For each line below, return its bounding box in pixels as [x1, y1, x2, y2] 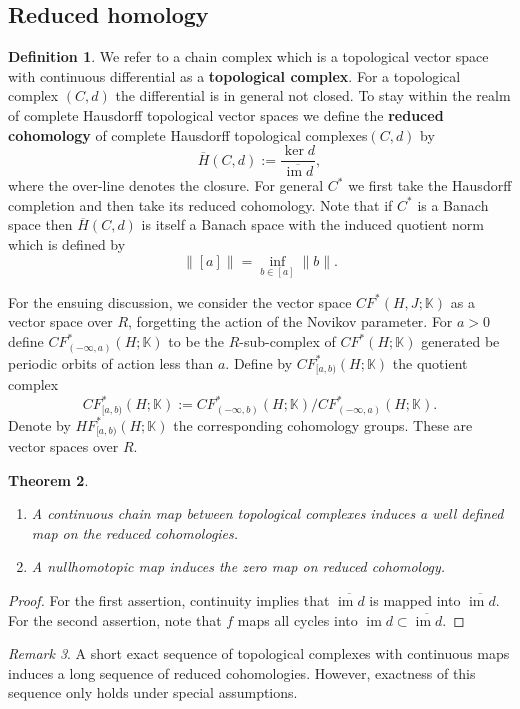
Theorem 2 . [8, 469, 89, 490]
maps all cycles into [237, 609, 358, 630]
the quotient [392, 352, 468, 373]
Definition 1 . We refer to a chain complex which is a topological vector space [8, 46, 489, 67]
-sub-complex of [239, 331, 336, 352]
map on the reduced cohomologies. [31, 522, 239, 543]
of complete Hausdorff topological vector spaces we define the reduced [8, 104, 444, 125]
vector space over [8, 311, 113, 332]
